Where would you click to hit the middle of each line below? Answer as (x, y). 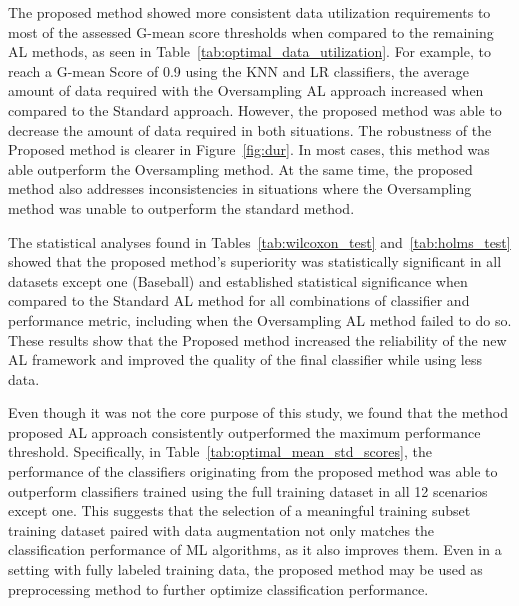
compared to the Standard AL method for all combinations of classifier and (239, 300)
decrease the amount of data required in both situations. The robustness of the (250, 129)
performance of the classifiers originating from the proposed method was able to (253, 471)
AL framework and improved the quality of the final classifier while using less (245, 359)
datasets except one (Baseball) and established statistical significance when (238, 280)
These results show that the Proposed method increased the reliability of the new (257, 339)
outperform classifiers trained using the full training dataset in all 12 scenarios (248, 490)
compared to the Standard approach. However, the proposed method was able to (255, 109)
